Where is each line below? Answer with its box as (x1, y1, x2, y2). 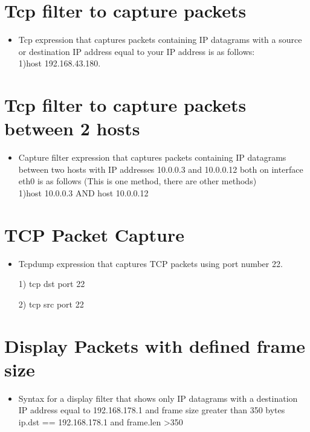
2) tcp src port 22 (18, 297, 84, 310)
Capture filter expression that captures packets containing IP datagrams (18, 151, 286, 164)
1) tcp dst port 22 (18, 277, 85, 290)
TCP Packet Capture (4, 222, 184, 247)
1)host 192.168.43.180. (18, 57, 101, 69)
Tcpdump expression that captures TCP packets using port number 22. (18, 257, 283, 269)
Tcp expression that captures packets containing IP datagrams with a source (18, 33, 302, 46)
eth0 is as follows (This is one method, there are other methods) (18, 175, 257, 187)
